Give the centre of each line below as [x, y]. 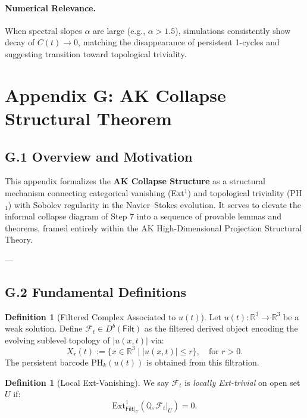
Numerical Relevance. [50, 7]
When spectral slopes [43, 30]
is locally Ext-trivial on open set [242, 382]
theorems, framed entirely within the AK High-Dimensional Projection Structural [153, 227]
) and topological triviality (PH [245, 192]
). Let [211, 316]
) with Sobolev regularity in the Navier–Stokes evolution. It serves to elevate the [154, 204]
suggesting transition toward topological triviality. [96, 53]
